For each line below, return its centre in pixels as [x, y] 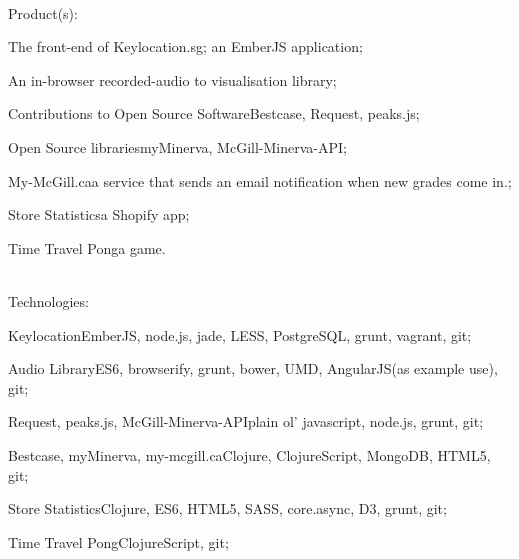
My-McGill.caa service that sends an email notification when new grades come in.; [260, 180]
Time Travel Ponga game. [87, 247]
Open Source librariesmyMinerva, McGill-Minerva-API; [177, 146]
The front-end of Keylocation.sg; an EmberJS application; [185, 46]
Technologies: [48, 300]
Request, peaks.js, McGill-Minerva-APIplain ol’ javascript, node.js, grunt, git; [246, 421]
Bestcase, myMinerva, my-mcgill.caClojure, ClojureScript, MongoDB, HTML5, [249, 454]
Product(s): [43, 12]
